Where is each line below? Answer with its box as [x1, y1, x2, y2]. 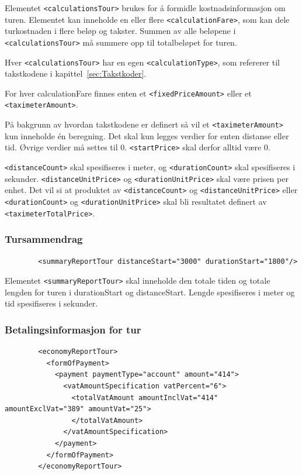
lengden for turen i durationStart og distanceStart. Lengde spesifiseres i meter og [5, 285, 295, 298]
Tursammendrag [5, 232, 83, 246]
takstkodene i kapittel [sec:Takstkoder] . [5, 67, 147, 80]
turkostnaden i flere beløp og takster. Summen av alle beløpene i [5, 25, 236, 37]
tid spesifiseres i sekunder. [5, 297, 98, 309]
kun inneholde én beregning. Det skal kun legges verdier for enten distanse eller [5, 129, 289, 142]
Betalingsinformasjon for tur [5, 322, 141, 336]
